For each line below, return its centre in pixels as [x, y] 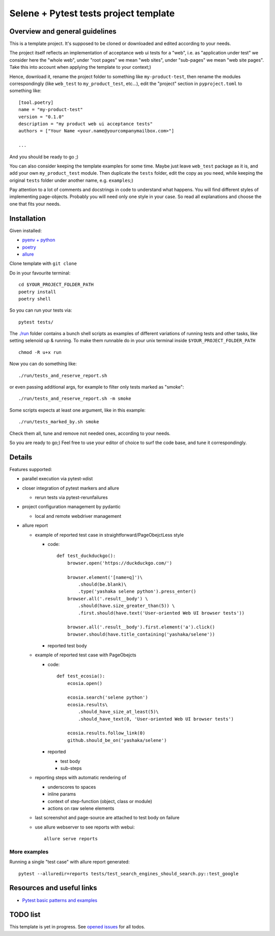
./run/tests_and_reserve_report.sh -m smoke [75, 399]
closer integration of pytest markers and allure [71, 488]
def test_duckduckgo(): [86, 556]
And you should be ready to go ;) [44, 157]
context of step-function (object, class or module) [100, 801]
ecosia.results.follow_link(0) [106, 733]
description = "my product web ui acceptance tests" [86, 124]
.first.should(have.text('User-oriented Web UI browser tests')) [161, 613]
